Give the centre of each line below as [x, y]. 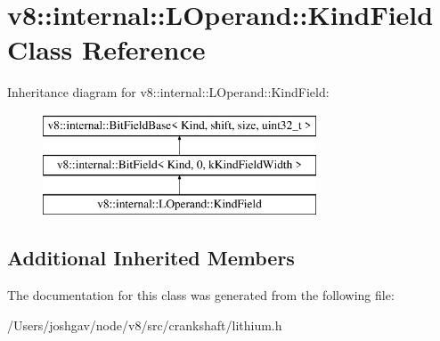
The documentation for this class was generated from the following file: [201, 295]
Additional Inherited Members [151, 258]
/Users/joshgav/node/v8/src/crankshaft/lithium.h [145, 325]
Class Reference [106, 49]
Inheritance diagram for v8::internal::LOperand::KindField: [168, 92]
